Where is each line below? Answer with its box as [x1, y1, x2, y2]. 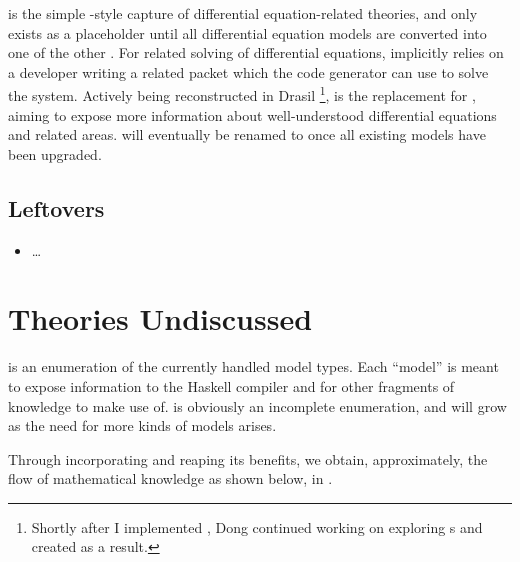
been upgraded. [8, 143, 102, 164]
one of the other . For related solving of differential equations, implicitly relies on [8, 42, 504, 63]
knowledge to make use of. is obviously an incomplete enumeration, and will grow [8, 395, 507, 416]
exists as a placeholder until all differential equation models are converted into [8, 22, 487, 43]
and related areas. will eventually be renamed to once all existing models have [8, 124, 486, 145]
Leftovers [8, 192, 105, 223]
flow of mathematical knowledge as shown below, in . [8, 468, 333, 489]
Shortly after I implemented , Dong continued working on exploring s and [31, 516, 483, 537]
